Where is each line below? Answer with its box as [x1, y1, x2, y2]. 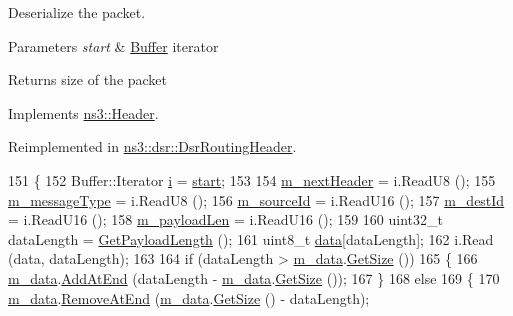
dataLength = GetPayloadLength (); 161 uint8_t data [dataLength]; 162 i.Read [8, 228, 494, 249]
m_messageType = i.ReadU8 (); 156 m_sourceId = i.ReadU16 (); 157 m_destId [8, 189, 505, 210]
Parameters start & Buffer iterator [8, 35, 219, 56]
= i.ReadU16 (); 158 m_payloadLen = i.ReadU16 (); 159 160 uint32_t [8, 209, 443, 230]
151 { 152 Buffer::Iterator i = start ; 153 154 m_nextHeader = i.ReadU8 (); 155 [8, 169, 496, 190]
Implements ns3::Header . [8, 102, 159, 123]
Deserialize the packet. [8, 2, 146, 22]
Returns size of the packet [8, 69, 168, 90]
